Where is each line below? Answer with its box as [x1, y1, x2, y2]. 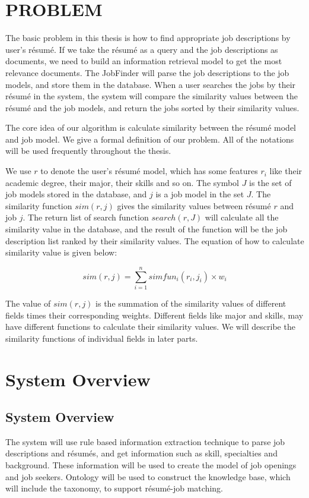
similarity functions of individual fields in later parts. [5, 332, 198, 344]
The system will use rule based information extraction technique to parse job [5, 435, 285, 447]
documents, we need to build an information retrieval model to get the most [5, 55, 282, 67]
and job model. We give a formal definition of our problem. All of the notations [5, 133, 294, 145]
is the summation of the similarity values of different [95, 297, 286, 309]
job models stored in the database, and [5, 188, 147, 200]
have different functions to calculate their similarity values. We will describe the [5, 320, 295, 333]
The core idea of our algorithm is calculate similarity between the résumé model [5, 121, 296, 134]
